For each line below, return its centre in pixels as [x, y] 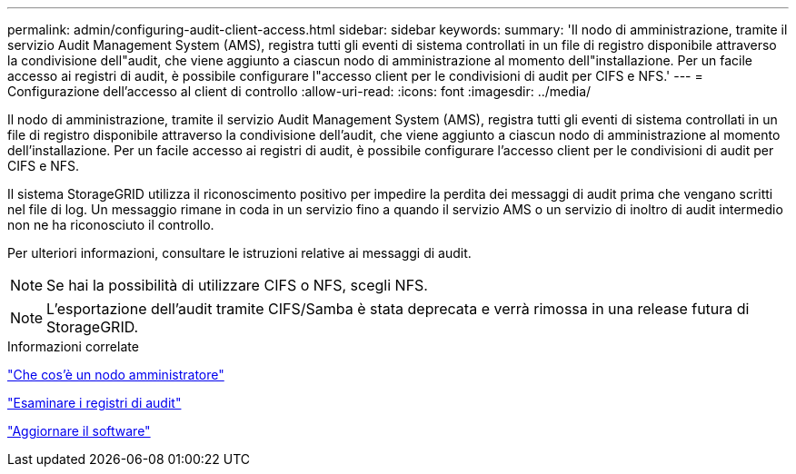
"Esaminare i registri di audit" [95, 403]
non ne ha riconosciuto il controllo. [111, 225]
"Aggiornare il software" [79, 431]
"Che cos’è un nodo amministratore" [116, 375]
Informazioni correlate [73, 346]
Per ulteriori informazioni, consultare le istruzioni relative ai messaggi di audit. [239, 253]
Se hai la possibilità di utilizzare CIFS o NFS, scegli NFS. [237, 285]
